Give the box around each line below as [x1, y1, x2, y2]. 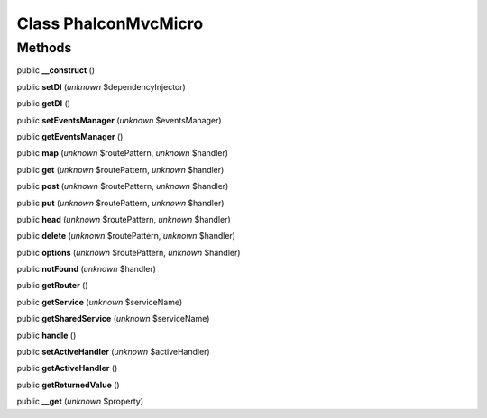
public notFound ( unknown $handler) [16, 264, 157, 275]
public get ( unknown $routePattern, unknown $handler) [16, 164, 225, 175]
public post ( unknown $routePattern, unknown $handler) [16, 181, 229, 192]
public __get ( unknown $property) [16, 396, 144, 407]
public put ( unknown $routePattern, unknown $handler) [16, 197, 225, 208]
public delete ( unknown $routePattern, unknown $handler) [16, 231, 236, 241]
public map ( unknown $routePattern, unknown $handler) [16, 148, 229, 159]
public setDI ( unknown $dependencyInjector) [16, 81, 187, 92]
